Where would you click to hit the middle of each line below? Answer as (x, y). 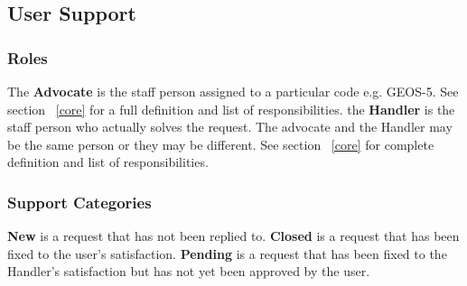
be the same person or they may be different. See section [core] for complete (221, 144)
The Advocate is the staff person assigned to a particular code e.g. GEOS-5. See (233, 91)
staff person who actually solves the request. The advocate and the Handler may (230, 127)
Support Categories (79, 202)
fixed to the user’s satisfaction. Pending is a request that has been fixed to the (227, 253)
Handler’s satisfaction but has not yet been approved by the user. (189, 271)
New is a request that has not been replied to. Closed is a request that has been (233, 236)
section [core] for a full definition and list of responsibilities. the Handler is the (231, 109)
